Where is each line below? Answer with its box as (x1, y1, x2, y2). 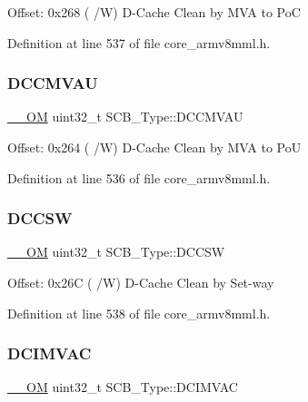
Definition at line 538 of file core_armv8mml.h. (7, 303, 271, 322)
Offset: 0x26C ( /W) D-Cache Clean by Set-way (7, 273, 274, 291)
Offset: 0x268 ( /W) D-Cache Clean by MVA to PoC (7, 3, 301, 21)
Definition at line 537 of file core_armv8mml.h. (7, 33, 271, 52)
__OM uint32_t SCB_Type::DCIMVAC (7, 377, 238, 397)
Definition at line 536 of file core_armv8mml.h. (7, 168, 271, 187)
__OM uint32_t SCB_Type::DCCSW (7, 242, 225, 261)
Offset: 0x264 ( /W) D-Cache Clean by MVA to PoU (7, 138, 302, 156)
